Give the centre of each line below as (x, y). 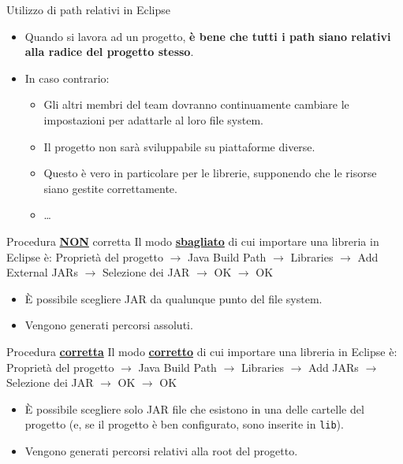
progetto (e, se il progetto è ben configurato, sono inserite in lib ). (184, 424)
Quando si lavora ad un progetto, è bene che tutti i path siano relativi (208, 36)
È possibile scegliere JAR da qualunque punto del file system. (174, 298)
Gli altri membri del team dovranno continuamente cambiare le (196, 104)
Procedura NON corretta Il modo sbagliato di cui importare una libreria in (193, 241)
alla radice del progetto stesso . (109, 52)
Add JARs (334, 367)
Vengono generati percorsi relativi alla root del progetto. (161, 450)
